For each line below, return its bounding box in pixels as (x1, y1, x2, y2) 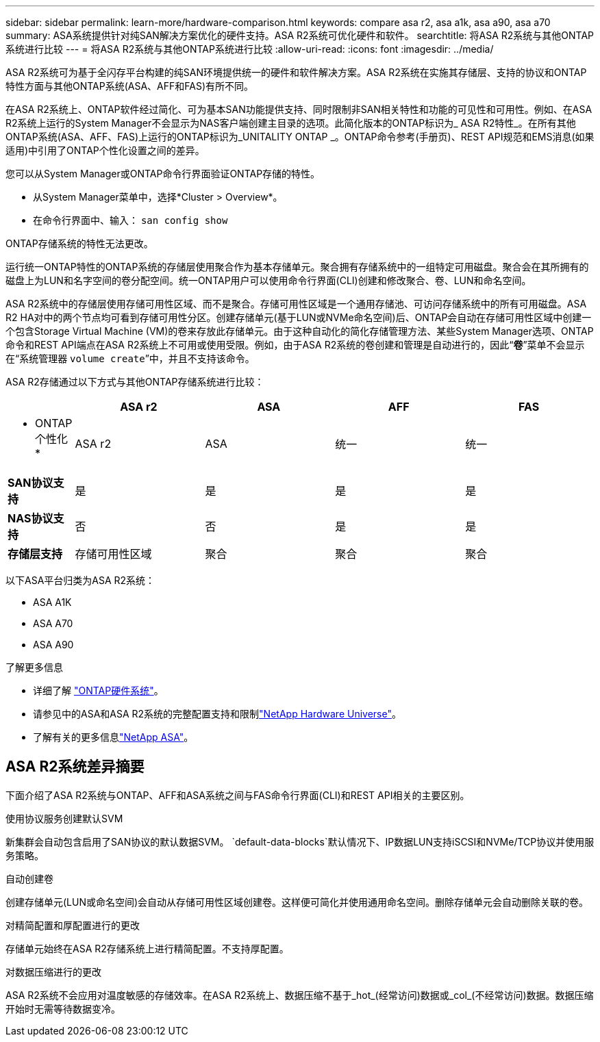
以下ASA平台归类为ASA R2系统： (5, 574, 155, 586)
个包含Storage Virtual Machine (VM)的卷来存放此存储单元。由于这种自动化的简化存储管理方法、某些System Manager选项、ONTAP (5, 325, 594, 337)
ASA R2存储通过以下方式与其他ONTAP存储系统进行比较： (5, 376, 264, 387)
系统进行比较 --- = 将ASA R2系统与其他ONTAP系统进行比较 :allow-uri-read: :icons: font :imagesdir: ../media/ (5, 43, 494, 55)
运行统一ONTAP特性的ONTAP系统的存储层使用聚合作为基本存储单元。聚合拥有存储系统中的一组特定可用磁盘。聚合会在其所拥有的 (5, 261, 589, 272)
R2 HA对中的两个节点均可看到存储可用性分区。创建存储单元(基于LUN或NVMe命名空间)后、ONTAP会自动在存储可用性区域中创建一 (5, 312, 592, 323)
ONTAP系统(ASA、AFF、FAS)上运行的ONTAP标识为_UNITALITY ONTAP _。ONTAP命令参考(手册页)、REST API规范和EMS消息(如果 (5, 131, 595, 142)
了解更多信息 (5, 661, 63, 673)
